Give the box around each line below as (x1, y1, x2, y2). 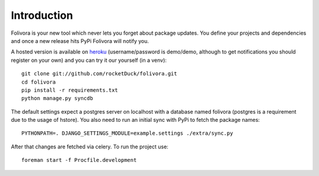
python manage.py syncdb (21, 95, 93, 102)
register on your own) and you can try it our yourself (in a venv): (11, 57, 167, 64)
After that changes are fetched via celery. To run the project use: (11, 143, 168, 150)
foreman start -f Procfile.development (21, 157, 137, 164)
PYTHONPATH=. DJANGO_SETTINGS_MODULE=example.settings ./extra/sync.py (21, 130, 233, 137)
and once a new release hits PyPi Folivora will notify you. (11, 37, 149, 44)
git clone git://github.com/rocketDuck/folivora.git (21, 71, 177, 77)
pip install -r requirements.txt (21, 87, 118, 94)
